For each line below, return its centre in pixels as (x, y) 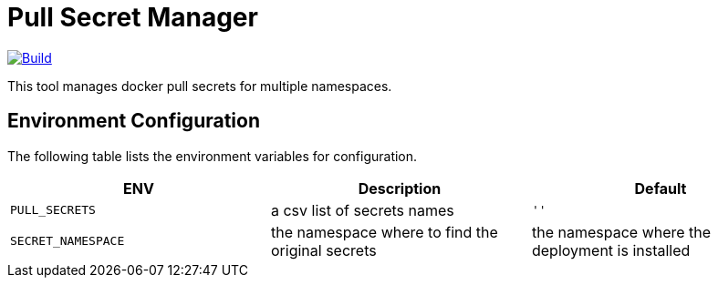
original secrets (323, 250)
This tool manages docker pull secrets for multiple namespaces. (200, 86)
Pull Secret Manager (133, 17)
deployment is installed (611, 250)
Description (400, 188)
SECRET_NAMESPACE (68, 241)
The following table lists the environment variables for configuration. (213, 156)
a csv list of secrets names (362, 210)
